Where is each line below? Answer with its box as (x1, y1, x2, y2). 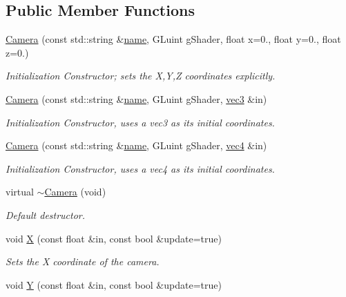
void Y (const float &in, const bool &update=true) (6, 277, 222, 291)
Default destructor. (6, 207, 86, 222)
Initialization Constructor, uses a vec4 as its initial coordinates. (6, 161, 275, 175)
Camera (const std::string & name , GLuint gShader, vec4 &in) (6, 138, 267, 153)
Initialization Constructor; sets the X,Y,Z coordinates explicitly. (6, 68, 276, 83)
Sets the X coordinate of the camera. (6, 254, 160, 269)
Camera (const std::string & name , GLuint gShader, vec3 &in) (6, 91, 267, 106)
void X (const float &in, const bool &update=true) (6, 231, 222, 245)
